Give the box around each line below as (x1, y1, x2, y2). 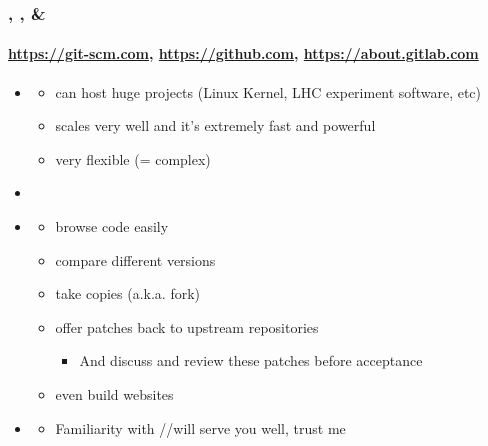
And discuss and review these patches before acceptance (79, 350, 423, 371)
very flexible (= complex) (55, 148, 211, 169)
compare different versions (55, 249, 216, 270)
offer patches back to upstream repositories (55, 316, 319, 337)
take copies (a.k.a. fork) (55, 283, 200, 304)
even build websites (55, 383, 174, 404)
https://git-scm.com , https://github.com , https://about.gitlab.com (8, 43, 479, 64)
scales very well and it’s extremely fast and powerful (55, 115, 376, 136)
